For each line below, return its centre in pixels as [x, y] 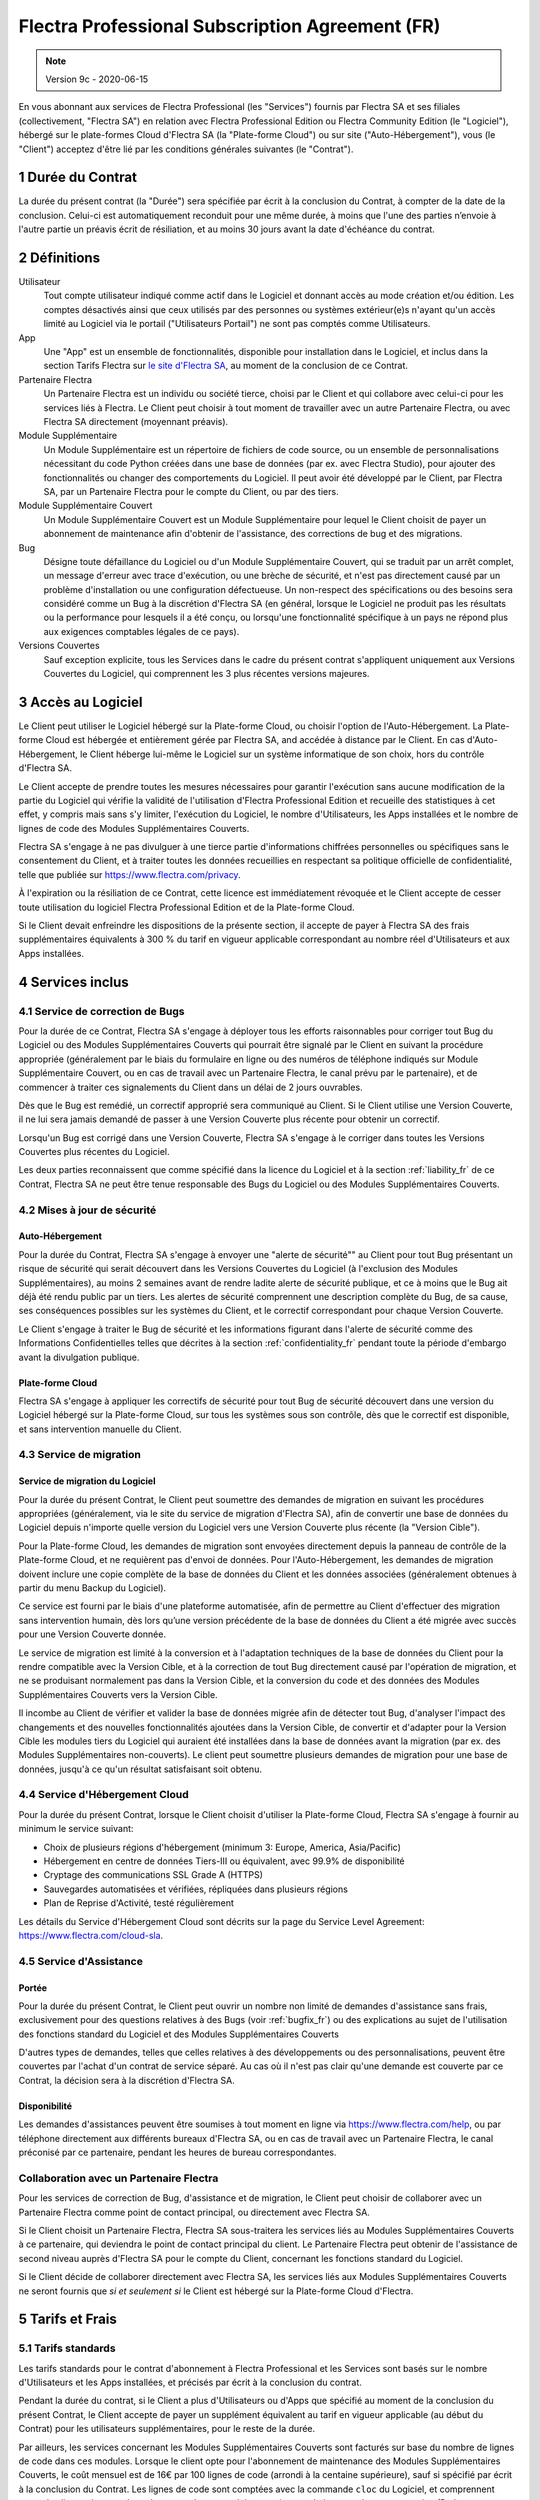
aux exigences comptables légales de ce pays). [141, 631]
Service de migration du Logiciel [87, 1481]
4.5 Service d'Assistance [81, 1961]
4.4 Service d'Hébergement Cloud [103, 1795]
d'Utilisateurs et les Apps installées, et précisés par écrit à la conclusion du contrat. [190, 2382]
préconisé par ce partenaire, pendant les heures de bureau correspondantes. [177, 2152]
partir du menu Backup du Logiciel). [92, 1588]
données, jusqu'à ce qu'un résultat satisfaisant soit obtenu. [140, 1769]
